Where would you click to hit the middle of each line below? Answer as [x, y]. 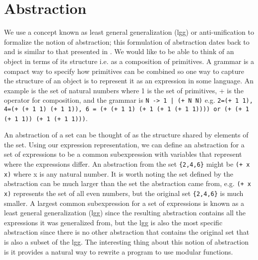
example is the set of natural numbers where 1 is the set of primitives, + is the [124, 90]
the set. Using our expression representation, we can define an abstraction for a [124, 144]
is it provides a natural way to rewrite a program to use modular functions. [119, 251]
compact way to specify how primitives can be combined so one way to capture [124, 71]
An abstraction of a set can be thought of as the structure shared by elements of [126, 135]
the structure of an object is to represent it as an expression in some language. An [129, 81]
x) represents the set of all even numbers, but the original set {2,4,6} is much [124, 193]
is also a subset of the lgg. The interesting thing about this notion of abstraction [126, 242]
